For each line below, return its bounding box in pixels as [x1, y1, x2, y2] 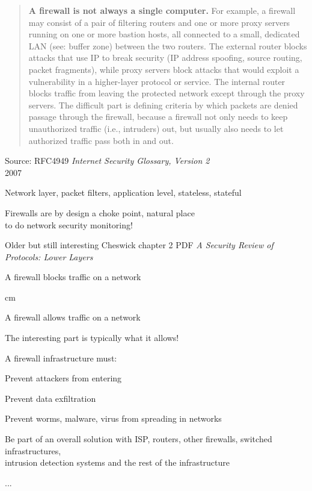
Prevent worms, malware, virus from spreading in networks [5, 412, 222, 425]
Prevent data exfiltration [5, 392, 96, 404]
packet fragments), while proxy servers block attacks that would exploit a [28, 63, 299, 75]
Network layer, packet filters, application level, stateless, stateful [5, 186, 242, 199]
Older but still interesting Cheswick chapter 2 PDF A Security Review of [5, 239, 274, 251]
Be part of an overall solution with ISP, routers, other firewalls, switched [5, 433, 272, 445]
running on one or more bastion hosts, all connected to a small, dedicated [28, 28, 300, 40]
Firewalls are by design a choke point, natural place [5, 206, 195, 219]
